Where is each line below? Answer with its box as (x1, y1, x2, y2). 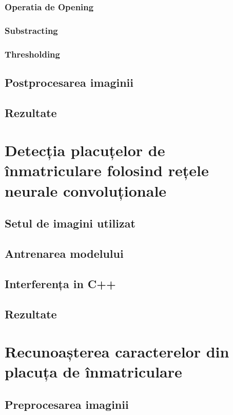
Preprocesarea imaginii (5, 396, 129, 412)
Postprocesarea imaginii (5, 74, 133, 90)
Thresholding (5, 47, 60, 60)
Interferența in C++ (5, 275, 116, 291)
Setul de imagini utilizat (5, 215, 135, 231)
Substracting (5, 24, 58, 36)
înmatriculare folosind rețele (5, 160, 209, 181)
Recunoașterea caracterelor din (5, 341, 229, 362)
